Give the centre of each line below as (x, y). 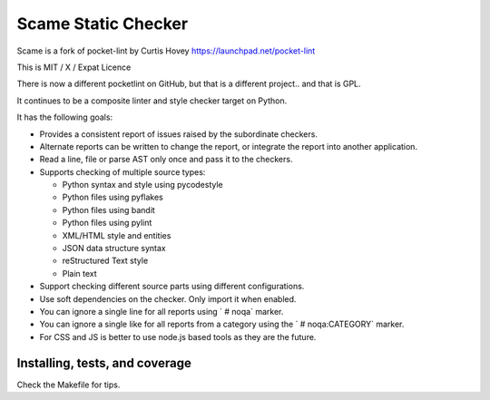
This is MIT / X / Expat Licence (74, 67)
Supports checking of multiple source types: (122, 171)
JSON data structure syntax (114, 249)
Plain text (79, 273)
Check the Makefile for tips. (69, 385)
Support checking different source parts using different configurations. (172, 287)
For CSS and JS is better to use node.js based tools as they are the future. (178, 337)
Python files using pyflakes (113, 197)
